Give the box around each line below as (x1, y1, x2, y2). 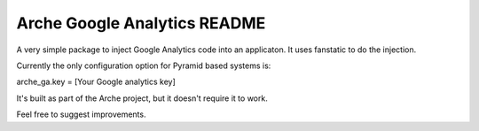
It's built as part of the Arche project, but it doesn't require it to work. (16, 93, 268, 104)
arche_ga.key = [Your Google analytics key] (16, 76, 177, 88)
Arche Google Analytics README (16, 13, 266, 33)
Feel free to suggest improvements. (16, 109, 146, 119)
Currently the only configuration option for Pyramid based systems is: (16, 60, 271, 71)
